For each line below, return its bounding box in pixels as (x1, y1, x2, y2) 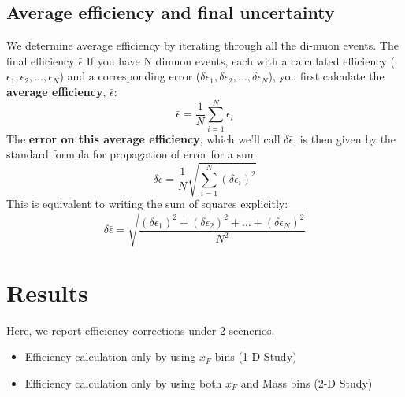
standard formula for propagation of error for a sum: (6, 146, 260, 162)
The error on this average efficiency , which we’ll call (6, 130, 281, 147)
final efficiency (6, 52, 75, 69)
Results (6, 276, 88, 308)
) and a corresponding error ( (59, 68, 201, 84)
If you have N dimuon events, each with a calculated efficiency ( (86, 52, 395, 69)
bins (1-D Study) (214, 348, 297, 365)
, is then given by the (293, 130, 396, 147)
